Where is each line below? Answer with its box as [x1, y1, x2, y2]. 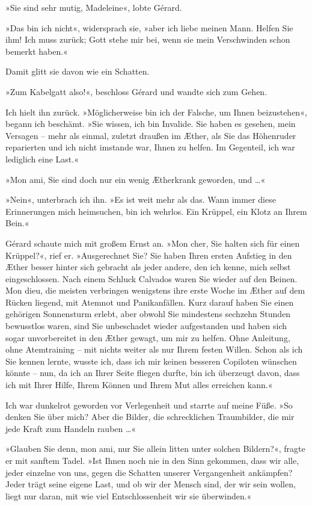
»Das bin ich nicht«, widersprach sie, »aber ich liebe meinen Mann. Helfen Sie [5, 21, 293, 34]
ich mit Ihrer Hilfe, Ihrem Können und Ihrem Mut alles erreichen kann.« [5, 378, 273, 391]
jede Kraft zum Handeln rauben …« [5, 422, 136, 434]
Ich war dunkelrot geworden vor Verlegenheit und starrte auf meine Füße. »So [5, 398, 293, 411]
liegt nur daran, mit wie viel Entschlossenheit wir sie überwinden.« [5, 489, 252, 502]
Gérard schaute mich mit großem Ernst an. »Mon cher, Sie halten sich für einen [5, 236, 300, 249]
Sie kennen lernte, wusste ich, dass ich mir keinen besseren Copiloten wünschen [5, 354, 297, 367]
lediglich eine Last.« [5, 152, 79, 165]
